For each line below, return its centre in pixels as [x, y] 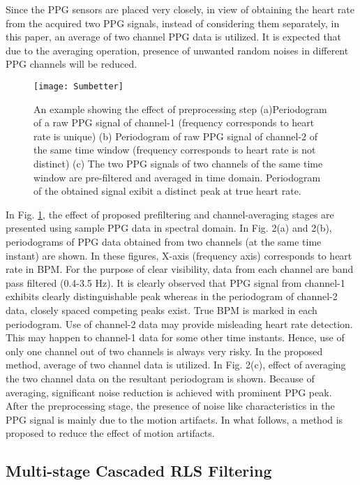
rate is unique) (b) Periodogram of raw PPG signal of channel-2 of [176, 136]
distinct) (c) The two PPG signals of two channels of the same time [178, 163]
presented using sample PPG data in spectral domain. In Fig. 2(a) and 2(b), [169, 228]
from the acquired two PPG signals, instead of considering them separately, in [173, 23]
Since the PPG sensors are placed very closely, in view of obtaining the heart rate [180, 9]
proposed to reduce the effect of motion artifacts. [110, 433]
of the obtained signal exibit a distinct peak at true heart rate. [167, 191]
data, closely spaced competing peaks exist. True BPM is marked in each [162, 309]
